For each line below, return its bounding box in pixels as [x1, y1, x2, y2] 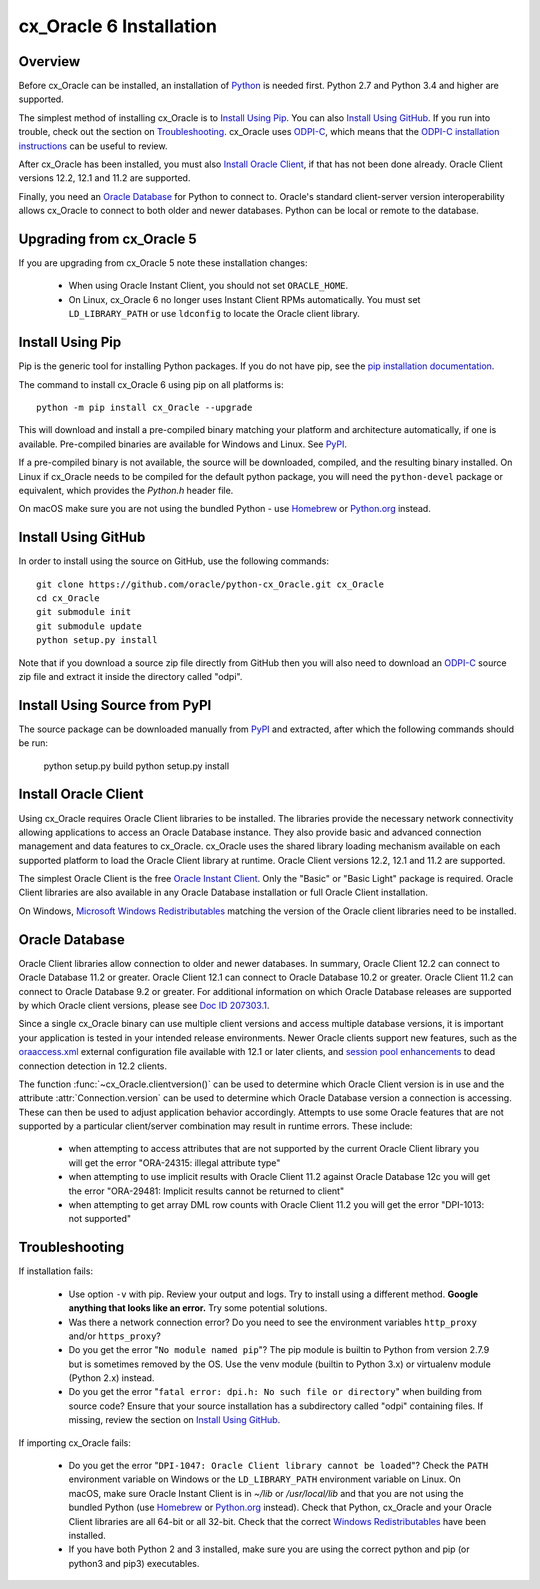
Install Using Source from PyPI [18, 696, 212, 714]
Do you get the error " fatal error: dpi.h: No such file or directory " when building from [68, 1386, 482, 1398]
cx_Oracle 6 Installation [18, 15, 217, 37]
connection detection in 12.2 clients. [18, 1060, 168, 1072]
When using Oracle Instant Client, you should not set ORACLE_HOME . [68, 280, 349, 292]
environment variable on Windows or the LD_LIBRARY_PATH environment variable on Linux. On [68, 1473, 462, 1485]
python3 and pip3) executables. [68, 1557, 200, 1569]
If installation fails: [18, 1265, 94, 1277]
